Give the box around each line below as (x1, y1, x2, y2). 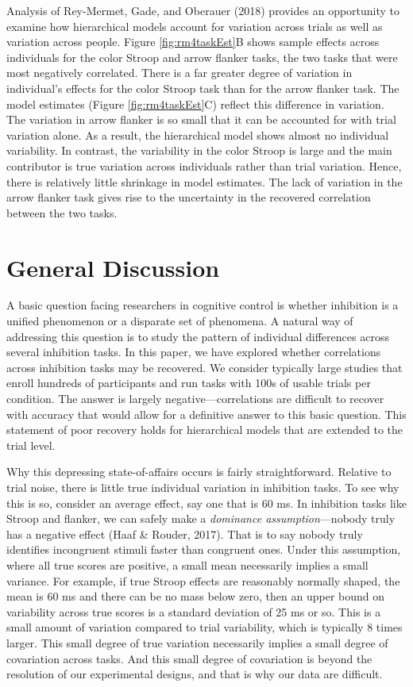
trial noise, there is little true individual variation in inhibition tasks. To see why (6, 478, 399, 495)
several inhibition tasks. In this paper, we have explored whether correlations (6, 343, 381, 360)
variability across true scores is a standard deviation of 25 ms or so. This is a (6, 603, 381, 620)
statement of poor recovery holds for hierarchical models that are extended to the (6, 421, 403, 438)
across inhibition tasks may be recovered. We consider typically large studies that (6, 359, 403, 375)
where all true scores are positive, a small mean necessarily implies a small (6, 556, 369, 573)
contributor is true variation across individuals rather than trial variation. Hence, (6, 157, 402, 174)
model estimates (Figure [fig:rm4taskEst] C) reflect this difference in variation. (6, 95, 384, 112)
